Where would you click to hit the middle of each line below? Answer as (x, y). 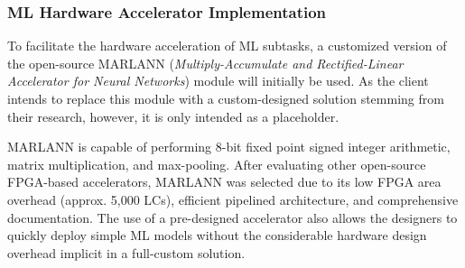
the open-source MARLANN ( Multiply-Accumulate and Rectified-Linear (205, 63)
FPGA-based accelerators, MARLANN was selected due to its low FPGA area (224, 182)
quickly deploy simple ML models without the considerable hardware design (217, 235)
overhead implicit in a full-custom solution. (126, 252)
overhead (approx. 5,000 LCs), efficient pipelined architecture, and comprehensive (233, 199)
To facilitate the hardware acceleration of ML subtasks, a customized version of (227, 46)
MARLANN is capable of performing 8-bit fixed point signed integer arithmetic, (229, 147)
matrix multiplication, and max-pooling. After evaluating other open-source (217, 164)
